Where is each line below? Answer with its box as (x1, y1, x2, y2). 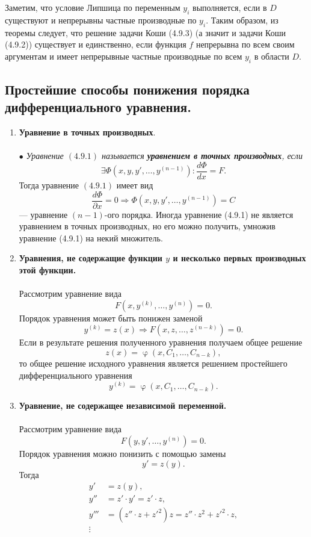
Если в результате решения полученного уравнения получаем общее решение (19, 336, 303, 349)
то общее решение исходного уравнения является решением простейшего (19, 357, 288, 370)
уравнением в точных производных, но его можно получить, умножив (19, 220, 276, 232)
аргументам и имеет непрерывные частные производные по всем (5, 49, 242, 62)
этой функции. (19, 264, 76, 276)
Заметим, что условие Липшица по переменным (5, 1, 180, 13)
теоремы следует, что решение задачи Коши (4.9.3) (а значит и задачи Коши (5, 26, 286, 39)
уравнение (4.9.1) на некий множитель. (19, 231, 163, 244)
